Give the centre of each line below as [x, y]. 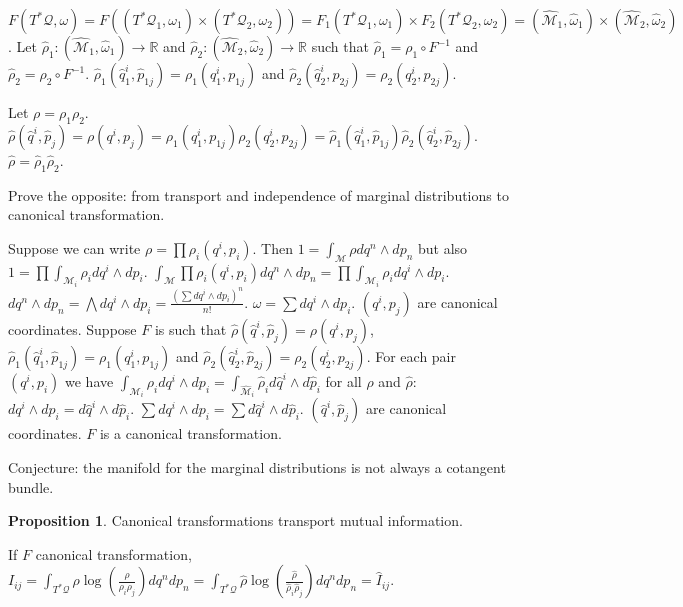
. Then [272, 247]
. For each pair [411, 355]
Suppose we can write [74, 247]
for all [343, 380]
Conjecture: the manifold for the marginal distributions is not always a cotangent [257, 466]
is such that [190, 328]
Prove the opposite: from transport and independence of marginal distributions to [258, 194]
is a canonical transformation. [190, 433]
